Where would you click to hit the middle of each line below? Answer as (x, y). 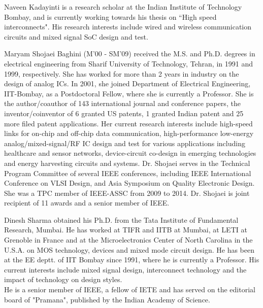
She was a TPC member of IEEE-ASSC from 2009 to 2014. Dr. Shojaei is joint (127, 193)
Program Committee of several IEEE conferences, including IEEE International (128, 173)
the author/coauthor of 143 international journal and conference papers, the (122, 103)
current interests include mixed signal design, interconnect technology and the (125, 269)
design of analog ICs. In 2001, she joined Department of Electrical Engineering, (127, 83)
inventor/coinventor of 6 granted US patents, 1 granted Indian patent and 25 (124, 113)
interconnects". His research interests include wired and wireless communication (128, 27)
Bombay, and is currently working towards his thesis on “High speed (110, 16)
